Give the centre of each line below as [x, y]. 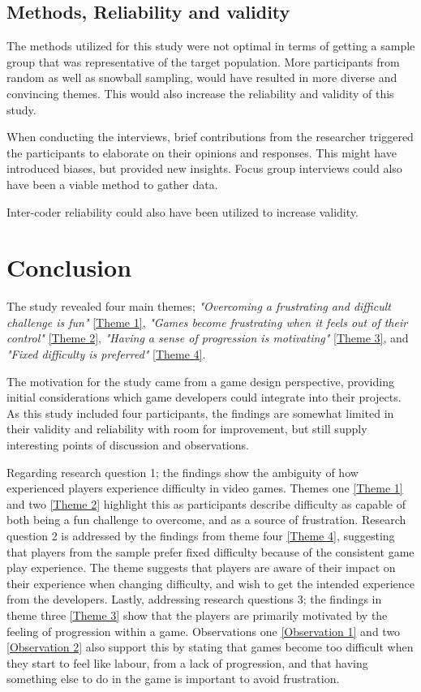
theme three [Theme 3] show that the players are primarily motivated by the [197, 615]
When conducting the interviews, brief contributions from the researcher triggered [210, 137]
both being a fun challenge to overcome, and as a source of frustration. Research [206, 520]
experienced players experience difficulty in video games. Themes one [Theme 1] [205, 488]
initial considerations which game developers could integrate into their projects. [204, 397]
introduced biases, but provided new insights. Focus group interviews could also [204, 168]
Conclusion [69, 267]
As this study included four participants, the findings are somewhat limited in [200, 413]
